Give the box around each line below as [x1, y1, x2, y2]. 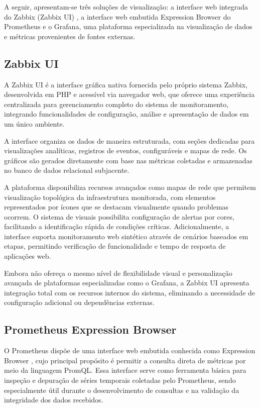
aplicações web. [4, 251, 51, 261]
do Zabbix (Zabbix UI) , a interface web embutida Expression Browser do [4, 11, 231, 22]
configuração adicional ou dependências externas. [4, 297, 155, 308]
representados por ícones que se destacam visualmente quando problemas [4, 201, 229, 212]
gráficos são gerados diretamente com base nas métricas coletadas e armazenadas [4, 155, 252, 165]
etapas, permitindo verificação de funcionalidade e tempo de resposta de [4, 241, 226, 251]
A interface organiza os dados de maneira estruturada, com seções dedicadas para [4, 135, 255, 146]
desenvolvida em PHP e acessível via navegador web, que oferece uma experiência [4, 89, 255, 99]
